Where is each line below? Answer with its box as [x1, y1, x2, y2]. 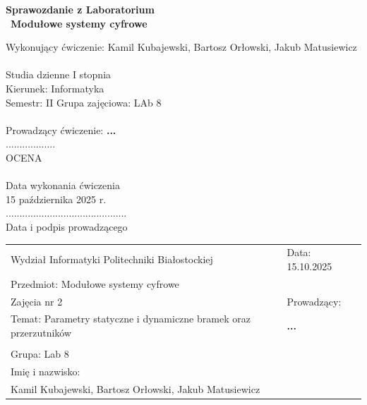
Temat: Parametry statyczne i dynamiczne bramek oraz [11, 311, 251, 326]
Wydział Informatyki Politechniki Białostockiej [11, 252, 213, 267]
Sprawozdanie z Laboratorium [6, 2, 155, 16]
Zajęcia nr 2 [11, 294, 63, 308]
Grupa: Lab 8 [11, 346, 69, 361]
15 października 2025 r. [6, 191, 107, 206]
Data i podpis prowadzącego [6, 219, 128, 234]
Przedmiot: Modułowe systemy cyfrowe [11, 276, 179, 291]
